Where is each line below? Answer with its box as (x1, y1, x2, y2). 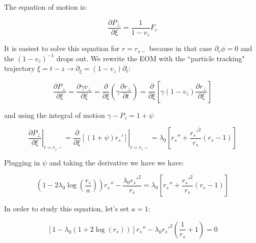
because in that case (149, 43, 212, 54)
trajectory (4, 63, 35, 74)
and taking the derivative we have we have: (49, 157, 184, 167)
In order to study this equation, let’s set (4, 203, 129, 214)
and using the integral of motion (4, 109, 105, 120)
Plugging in (4, 157, 40, 167)
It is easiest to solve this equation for (4, 43, 120, 54)
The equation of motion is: (4, 2, 87, 12)
